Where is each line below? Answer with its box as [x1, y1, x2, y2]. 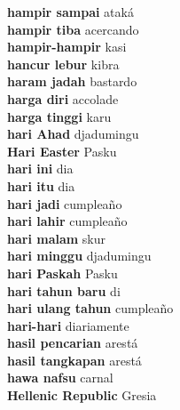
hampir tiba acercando [7, 20, 139, 38]
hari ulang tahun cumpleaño [7, 299, 174, 318]
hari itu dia [7, 176, 75, 195]
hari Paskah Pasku [7, 263, 118, 282]
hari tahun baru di [7, 281, 121, 300]
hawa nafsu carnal [7, 368, 113, 387]
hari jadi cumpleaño [7, 194, 122, 213]
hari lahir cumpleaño [7, 212, 128, 230]
